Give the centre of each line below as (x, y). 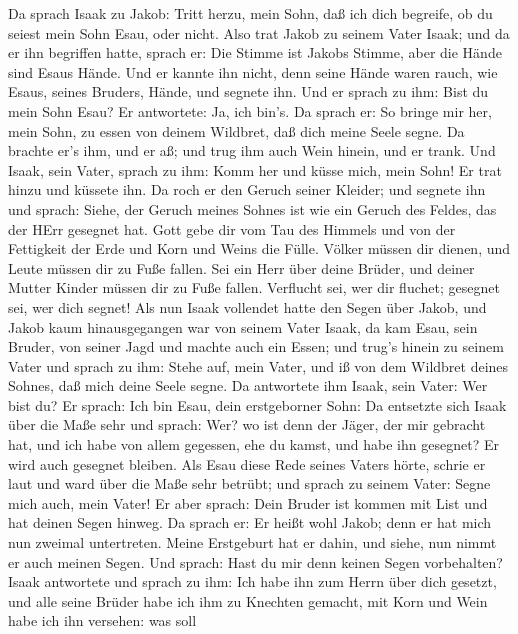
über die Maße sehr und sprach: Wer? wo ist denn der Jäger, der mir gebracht (247, 424)
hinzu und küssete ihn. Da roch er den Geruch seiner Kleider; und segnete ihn (247, 189)
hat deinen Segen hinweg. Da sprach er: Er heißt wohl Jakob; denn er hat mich (250, 522)
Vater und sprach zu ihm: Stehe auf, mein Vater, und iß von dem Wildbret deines (258, 365)
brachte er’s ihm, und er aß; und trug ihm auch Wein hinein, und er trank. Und (252, 150)
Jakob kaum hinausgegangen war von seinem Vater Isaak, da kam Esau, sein (243, 326)
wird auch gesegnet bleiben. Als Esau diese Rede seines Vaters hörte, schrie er (247, 463)
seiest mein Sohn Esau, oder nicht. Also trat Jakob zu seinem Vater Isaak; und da (259, 32)
